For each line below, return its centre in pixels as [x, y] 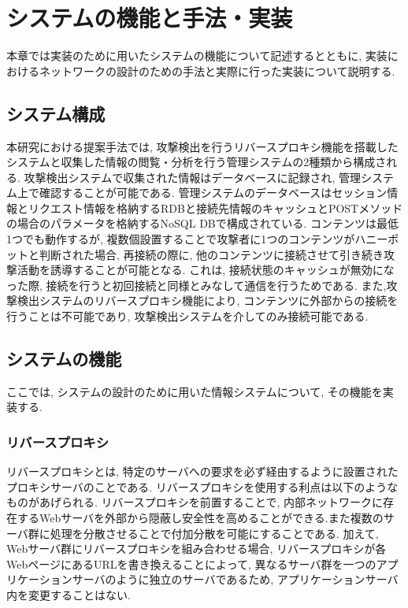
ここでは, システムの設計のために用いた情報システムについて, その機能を [195, 391]
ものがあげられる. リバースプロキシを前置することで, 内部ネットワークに [195, 502]
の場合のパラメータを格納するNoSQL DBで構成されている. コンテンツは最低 [202, 223]
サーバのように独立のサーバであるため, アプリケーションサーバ [235, 579]
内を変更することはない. [69, 595]
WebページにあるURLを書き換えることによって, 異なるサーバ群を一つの [191, 564]
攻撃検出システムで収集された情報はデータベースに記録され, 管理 [192, 177]
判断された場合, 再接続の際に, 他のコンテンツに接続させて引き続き [211, 254]
